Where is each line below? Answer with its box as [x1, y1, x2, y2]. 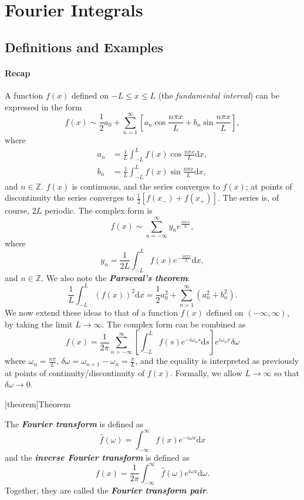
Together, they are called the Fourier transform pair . [5, 484, 208, 496]
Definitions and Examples [5, 38, 164, 56]
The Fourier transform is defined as [5, 417, 144, 430]
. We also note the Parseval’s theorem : [41, 271, 190, 283]
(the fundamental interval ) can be [158, 89, 279, 101]
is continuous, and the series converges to [72, 180, 220, 192]
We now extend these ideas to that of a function [5, 306, 178, 319]
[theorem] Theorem [5, 398, 71, 410]
